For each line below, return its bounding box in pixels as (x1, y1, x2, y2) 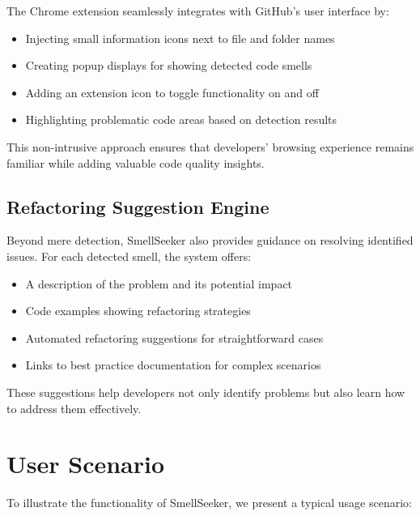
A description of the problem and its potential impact (25, 275, 293, 292)
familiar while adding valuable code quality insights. (6, 154, 265, 171)
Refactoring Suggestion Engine (6, 194, 269, 219)
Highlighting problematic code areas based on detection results (25, 111, 337, 128)
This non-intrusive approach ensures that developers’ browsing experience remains (6, 138, 414, 155)
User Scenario (6, 447, 165, 480)
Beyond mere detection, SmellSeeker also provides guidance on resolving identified (6, 232, 414, 249)
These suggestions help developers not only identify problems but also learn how (6, 383, 405, 400)
